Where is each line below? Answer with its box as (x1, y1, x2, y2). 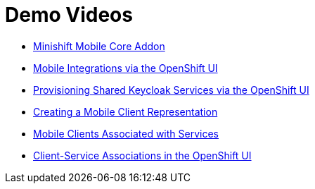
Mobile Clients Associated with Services (33, 127, 219, 140)
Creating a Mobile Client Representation (33, 105, 218, 118)
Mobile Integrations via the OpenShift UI (33, 61, 218, 74)
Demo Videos (5, 3, 133, 27)
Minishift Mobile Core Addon (33, 39, 165, 52)
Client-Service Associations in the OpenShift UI (33, 149, 252, 161)
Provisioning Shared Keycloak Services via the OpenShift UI (33, 83, 309, 96)
